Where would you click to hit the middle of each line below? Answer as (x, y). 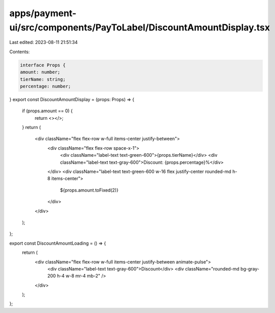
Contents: (19, 52)
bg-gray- (250, 269)
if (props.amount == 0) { (47, 111)
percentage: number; (45, 86)
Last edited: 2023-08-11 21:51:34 (44, 42)
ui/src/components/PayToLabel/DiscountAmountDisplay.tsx (140, 27)
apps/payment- (43, 13)
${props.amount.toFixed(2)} (89, 190)
